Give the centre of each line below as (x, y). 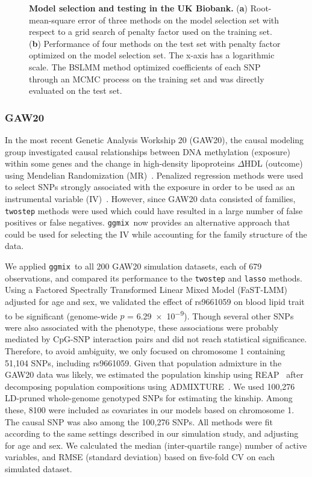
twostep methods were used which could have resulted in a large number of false (154, 210)
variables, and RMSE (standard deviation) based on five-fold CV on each (140, 457)
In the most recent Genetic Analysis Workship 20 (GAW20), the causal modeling (154, 139)
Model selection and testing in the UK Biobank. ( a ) (139, 8)
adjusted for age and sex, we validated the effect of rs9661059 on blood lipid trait (155, 301)
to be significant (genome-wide (61, 315)
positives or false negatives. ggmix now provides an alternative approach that (148, 222)
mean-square (52, 20)
